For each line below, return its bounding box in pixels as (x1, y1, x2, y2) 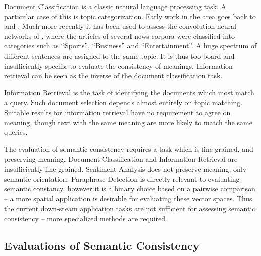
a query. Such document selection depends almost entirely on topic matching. (4, 97, 243, 108)
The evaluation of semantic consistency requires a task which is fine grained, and (4, 143, 253, 154)
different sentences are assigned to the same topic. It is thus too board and (4, 50, 235, 61)
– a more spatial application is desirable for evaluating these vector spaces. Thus (4, 193, 252, 203)
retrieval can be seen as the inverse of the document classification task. (4, 70, 223, 81)
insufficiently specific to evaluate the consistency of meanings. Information (4, 60, 233, 71)
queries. (4, 127, 28, 137)
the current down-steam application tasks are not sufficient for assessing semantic (4, 203, 255, 214)
